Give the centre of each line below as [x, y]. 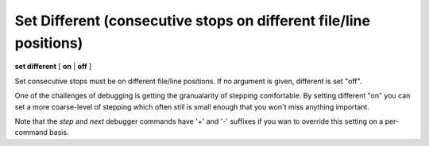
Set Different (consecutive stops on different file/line [193, 21]
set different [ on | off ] [53, 67]
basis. [59, 133]
